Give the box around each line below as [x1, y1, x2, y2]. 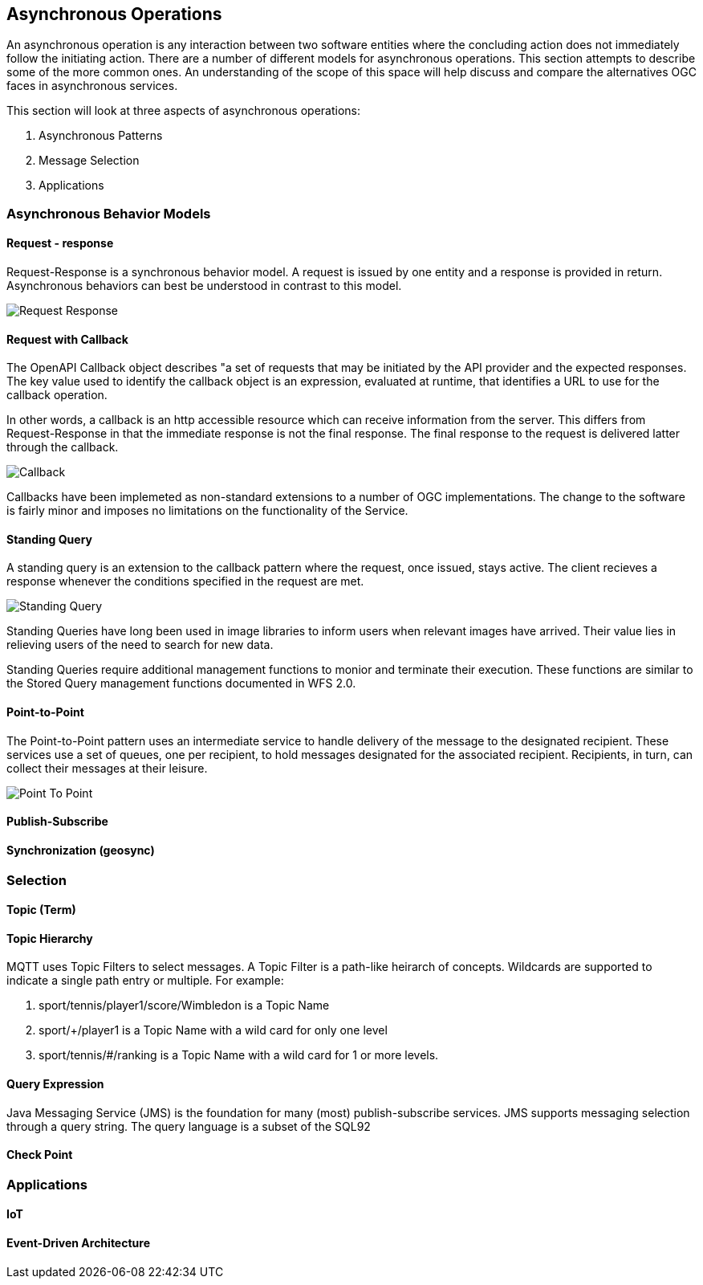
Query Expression [6, 1076, 104, 1091]
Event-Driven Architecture [6, 1235, 150, 1250]
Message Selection [39, 153, 140, 168]
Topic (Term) [6, 903, 76, 917]
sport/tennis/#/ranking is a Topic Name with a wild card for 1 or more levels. [39, 1048, 439, 1063]
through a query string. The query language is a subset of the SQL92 [6, 1119, 371, 1133]
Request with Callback [6, 332, 128, 346]
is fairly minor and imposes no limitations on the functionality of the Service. [6, 504, 408, 518]
